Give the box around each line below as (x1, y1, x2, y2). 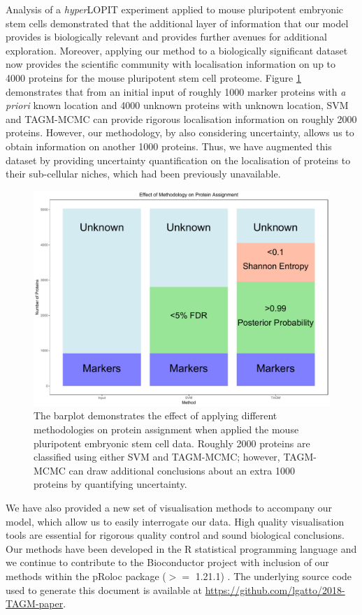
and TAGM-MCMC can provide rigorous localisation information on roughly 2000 (6, 111, 357, 126)
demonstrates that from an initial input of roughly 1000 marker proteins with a (6, 84, 346, 99)
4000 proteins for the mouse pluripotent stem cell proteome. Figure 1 (6, 70, 301, 85)
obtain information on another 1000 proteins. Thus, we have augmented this (6, 138, 332, 153)
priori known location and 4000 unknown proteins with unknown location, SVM (6, 98, 349, 113)
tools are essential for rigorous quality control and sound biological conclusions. (6, 528, 345, 542)
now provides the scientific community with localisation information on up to (6, 57, 336, 71)
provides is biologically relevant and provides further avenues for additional (6, 29, 327, 44)
